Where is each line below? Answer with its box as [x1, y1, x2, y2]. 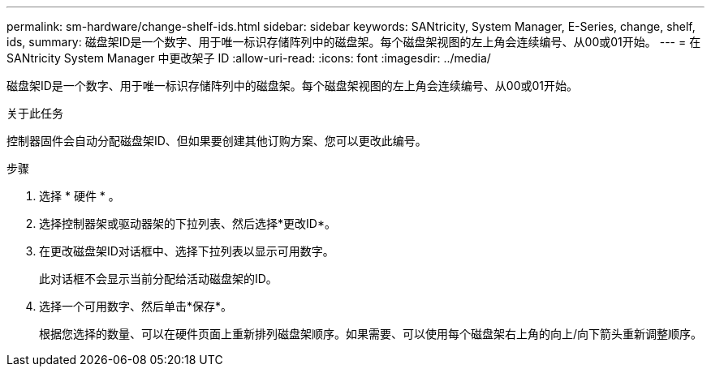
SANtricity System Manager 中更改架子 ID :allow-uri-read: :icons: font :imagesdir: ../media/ [6, 51, 491, 65]
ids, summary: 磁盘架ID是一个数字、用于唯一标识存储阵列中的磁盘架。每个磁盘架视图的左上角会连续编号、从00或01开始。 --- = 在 [6, 35, 701, 49]
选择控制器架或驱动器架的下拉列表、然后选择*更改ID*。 [39, 217, 336, 230]
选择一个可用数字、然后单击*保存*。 [39, 299, 233, 313]
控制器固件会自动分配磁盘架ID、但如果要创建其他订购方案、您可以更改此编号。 [6, 134, 427, 148]
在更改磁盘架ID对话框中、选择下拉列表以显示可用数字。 [39, 244, 334, 258]
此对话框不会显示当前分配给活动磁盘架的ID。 [39, 272, 278, 285]
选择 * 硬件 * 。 [39, 189, 120, 203]
